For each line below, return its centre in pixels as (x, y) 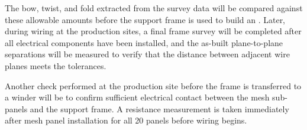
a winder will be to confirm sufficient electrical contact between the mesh (137, 97)
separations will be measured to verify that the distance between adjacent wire (147, 54)
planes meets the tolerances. (56, 65)
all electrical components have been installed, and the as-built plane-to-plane (144, 42)
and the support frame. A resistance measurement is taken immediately (159, 108)
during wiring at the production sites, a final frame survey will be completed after (153, 31)
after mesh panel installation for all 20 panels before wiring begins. (126, 120)
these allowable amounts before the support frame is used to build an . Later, (145, 19)
